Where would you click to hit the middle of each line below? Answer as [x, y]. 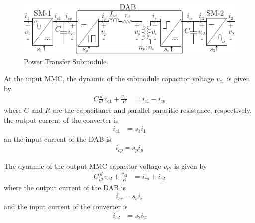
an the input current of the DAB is [58, 138]
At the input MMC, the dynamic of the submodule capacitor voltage [109, 78]
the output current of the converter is [61, 119]
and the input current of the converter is [66, 206]
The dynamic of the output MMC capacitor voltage [83, 165]
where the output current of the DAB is [65, 187]
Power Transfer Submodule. [66, 62]
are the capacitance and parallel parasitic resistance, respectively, [152, 110]
